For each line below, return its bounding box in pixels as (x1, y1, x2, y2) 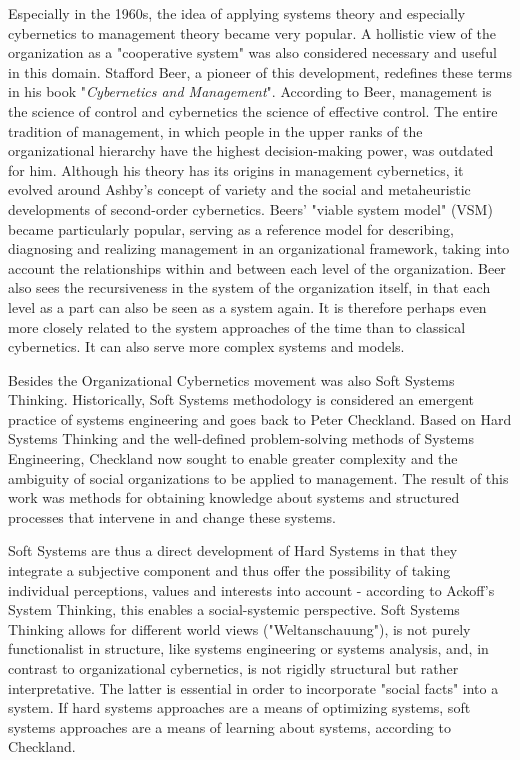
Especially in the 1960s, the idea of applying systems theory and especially (8, 3, 466, 23)
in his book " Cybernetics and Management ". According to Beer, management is (8, 81, 492, 102)
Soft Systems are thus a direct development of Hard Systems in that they (8, 540, 458, 561)
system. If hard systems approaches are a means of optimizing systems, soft (8, 697, 471, 718)
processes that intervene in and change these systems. (8, 506, 337, 527)
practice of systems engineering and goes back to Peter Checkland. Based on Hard (8, 408, 512, 429)
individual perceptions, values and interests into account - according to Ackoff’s (8, 579, 495, 600)
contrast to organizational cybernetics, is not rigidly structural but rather (8, 658, 459, 678)
